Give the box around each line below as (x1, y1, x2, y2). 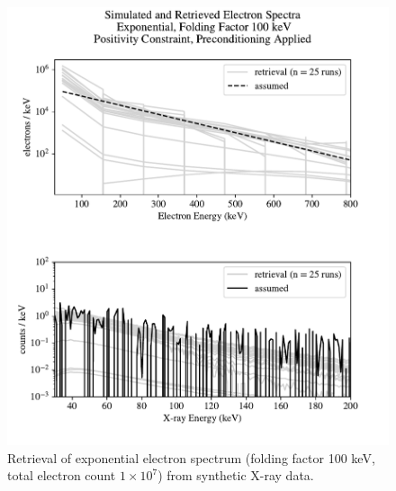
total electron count (7, 466, 116, 485)
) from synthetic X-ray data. (157, 466, 314, 485)
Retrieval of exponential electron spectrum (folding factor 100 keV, (7, 448, 375, 467)
